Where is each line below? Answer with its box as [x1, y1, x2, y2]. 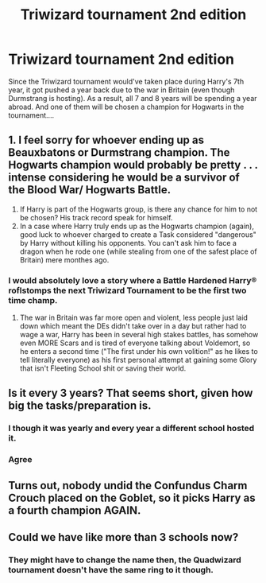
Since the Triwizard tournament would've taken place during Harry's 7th [8, 76, 245, 86]
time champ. [8, 294, 58, 305]
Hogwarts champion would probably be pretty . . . [8, 158, 258, 172]
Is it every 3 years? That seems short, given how [8, 387, 253, 400]
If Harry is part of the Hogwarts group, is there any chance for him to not [19, 204, 258, 214]
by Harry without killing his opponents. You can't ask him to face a [19, 238, 237, 247]
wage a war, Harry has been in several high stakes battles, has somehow [19, 330, 259, 340]
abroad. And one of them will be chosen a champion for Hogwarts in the [8, 102, 245, 111]
